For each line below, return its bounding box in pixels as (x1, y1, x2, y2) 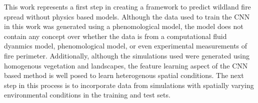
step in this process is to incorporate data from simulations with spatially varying (4, 79, 254, 90)
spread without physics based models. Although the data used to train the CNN (4, 11, 250, 21)
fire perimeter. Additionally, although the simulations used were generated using (4, 50, 249, 60)
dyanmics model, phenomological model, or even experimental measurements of (4, 40, 247, 51)
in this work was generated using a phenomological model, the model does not (4, 21, 243, 31)
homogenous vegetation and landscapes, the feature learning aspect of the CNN (4, 60, 248, 70)
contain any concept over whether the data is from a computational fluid (4, 30, 227, 41)
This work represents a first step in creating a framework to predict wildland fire (4, 1, 251, 11)
